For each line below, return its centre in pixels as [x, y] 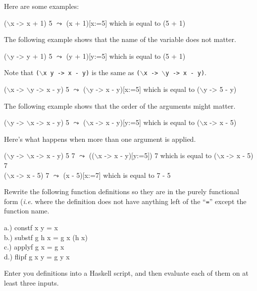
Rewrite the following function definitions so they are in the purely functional [122, 191]
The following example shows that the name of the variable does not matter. [120, 39]
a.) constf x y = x [31, 228]
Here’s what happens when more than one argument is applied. [100, 139]
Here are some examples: [42, 6]
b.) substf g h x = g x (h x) [46, 237]
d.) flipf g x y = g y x [37, 256]
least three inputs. [31, 283]
